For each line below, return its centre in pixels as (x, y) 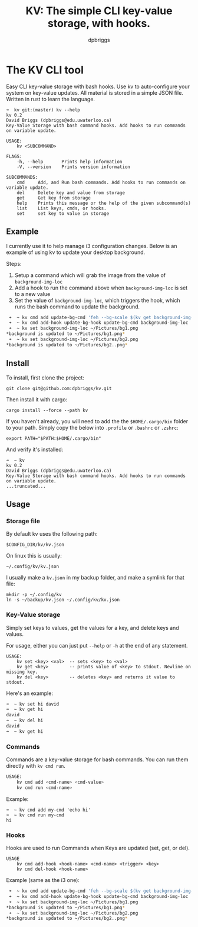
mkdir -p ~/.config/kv (34, 595)
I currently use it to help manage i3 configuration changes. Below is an (92, 246)
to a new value (32, 294)
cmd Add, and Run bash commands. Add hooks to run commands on (101, 182)
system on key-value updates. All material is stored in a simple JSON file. (95, 92)
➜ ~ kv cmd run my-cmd (35, 815)
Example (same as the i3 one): (43, 880)
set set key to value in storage (63, 213)
